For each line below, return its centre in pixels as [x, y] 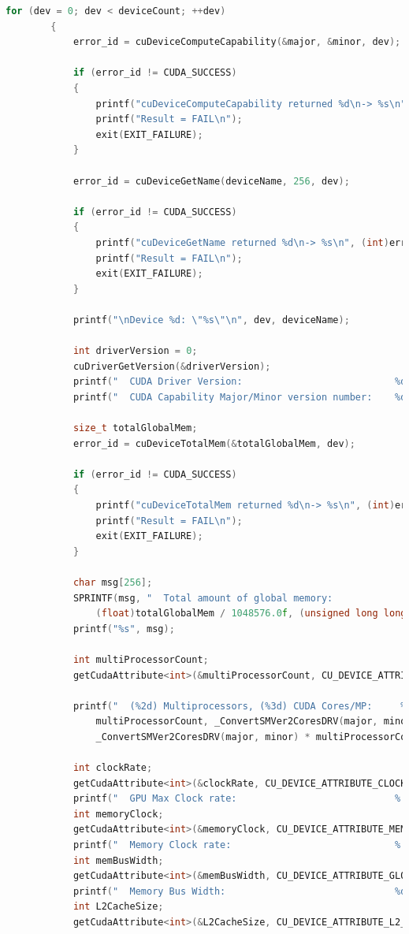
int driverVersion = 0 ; [135, 351]
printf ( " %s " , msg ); [124, 629]
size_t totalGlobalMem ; [135, 428]
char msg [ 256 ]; [113, 582]
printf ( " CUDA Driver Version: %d [240, 382]
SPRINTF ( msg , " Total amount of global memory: [203, 598]
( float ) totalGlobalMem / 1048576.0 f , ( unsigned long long [251, 614]
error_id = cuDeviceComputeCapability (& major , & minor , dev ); [237, 42]
